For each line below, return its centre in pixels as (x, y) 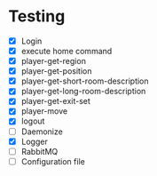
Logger (34, 141)
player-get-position (56, 71)
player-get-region (53, 61)
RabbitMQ (39, 151)
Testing (37, 16)
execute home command (67, 51)
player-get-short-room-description (85, 81)
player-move (44, 111)
